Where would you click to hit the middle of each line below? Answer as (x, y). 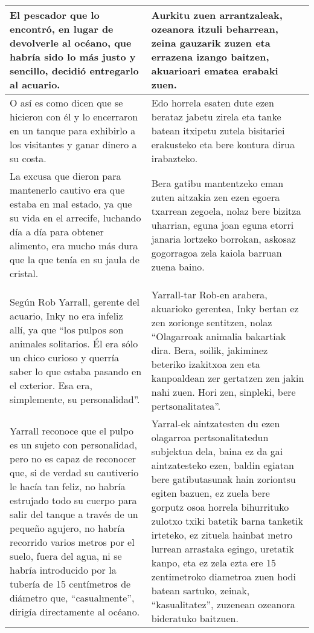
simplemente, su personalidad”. (75, 399)
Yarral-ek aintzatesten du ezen (216, 423)
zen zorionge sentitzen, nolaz (212, 322)
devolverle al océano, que (71, 43)
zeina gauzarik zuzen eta (211, 43)
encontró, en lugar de (62, 29)
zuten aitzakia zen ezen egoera (216, 197)
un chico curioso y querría (65, 357)
